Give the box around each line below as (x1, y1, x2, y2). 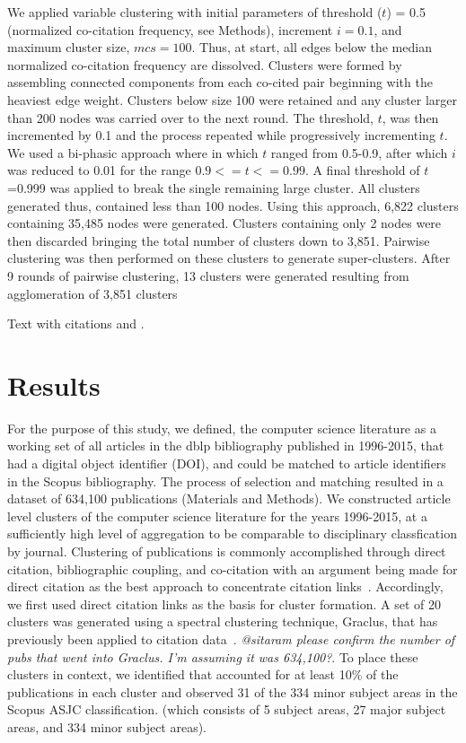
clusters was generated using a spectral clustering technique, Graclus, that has (7, 612, 438, 631)
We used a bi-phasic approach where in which (7, 143, 259, 162)
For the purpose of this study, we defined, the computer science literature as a (7, 418, 436, 437)
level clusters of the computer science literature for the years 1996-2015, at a (7, 506, 427, 525)
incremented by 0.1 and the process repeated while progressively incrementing (7, 126, 435, 144)
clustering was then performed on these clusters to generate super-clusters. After (7, 249, 451, 267)
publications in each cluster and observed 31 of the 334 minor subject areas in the (7, 682, 458, 701)
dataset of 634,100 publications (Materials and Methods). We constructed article (7, 489, 451, 508)
